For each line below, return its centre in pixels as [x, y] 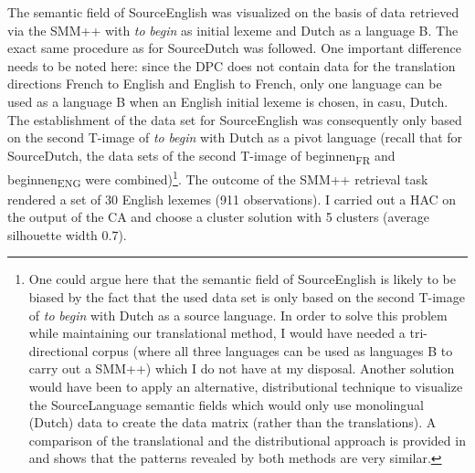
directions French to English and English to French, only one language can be [225, 84]
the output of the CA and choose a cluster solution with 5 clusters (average [219, 217]
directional [58, 350]
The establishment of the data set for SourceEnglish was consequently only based [235, 119]
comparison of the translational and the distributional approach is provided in [247, 440]
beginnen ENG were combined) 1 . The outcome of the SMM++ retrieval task [218, 179]
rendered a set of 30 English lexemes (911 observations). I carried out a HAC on [232, 199]
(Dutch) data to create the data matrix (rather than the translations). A [232, 422]
